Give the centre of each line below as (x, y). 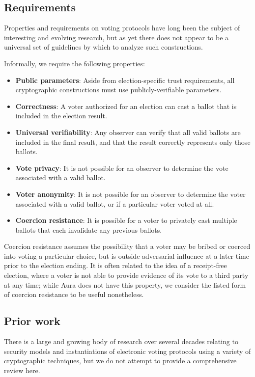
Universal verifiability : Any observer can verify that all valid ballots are (128, 132)
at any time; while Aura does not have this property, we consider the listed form (125, 284)
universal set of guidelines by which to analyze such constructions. (103, 47)
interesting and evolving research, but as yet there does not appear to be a (116, 37)
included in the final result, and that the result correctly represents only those (133, 142)
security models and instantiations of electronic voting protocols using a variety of (127, 351)
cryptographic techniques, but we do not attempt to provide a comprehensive (120, 361)
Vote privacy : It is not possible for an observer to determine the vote (122, 168)
